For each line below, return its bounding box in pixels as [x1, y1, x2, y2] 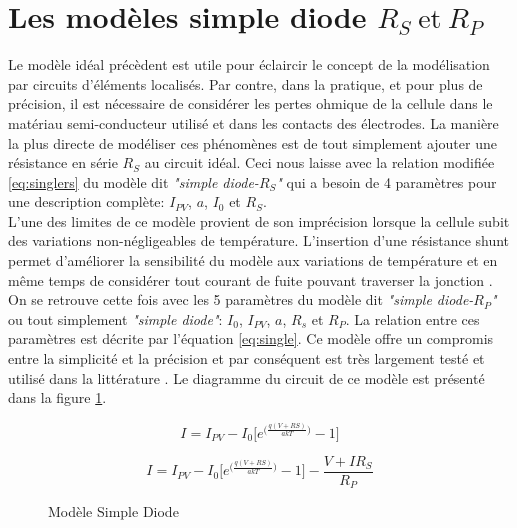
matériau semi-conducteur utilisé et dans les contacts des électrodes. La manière [8, 112, 499, 133]
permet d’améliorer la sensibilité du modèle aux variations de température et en [8, 250, 498, 271]
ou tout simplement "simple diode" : [8, 308, 223, 329]
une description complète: [8, 191, 165, 212]
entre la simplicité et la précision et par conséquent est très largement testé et [8, 348, 485, 369]
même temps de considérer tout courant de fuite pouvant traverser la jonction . [8, 269, 493, 290]
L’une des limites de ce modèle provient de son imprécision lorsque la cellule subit [8, 210, 510, 231]
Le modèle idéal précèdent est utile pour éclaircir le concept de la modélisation [8, 54, 490, 75]
